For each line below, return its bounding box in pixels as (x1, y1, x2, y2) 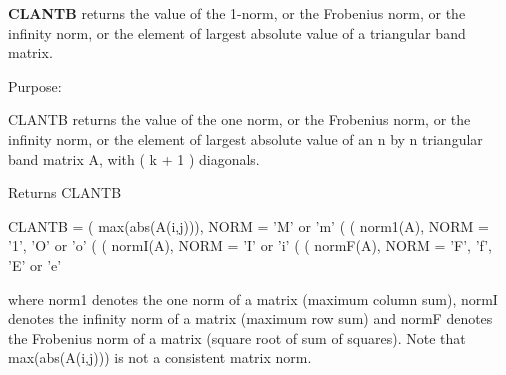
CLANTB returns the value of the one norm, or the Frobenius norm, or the (8, 109, 471, 130)
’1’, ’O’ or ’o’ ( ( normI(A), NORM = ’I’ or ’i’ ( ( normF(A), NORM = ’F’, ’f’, (8, 235, 492, 256)
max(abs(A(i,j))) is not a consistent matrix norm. (8, 347, 312, 368)
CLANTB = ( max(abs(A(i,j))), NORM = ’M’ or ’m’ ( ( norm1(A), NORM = (8, 215, 489, 236)
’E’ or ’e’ (8, 254, 62, 275)
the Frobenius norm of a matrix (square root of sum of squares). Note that (8, 327, 466, 348)
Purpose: (8, 75, 62, 96)
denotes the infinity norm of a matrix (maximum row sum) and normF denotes (8, 308, 493, 329)
